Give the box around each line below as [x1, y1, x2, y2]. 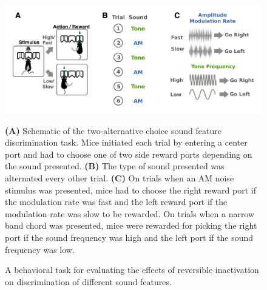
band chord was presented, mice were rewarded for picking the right [5, 219, 257, 232]
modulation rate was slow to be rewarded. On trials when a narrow [5, 207, 255, 220]
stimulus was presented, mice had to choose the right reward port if [5, 183, 256, 196]
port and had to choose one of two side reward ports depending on [5, 147, 252, 160]
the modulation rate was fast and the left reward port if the [5, 195, 228, 208]
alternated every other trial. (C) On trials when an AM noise [5, 172, 234, 184]
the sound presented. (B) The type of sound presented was [5, 160, 225, 172]
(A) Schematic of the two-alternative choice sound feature [5, 124, 221, 137]
